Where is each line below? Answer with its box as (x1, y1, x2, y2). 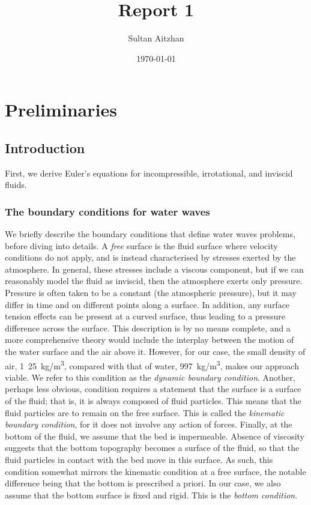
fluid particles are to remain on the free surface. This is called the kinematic (5, 406, 285, 419)
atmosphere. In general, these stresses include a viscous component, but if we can (5, 262, 304, 275)
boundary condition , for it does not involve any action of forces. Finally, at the (5, 418, 292, 431)
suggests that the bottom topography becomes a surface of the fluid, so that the (5, 441, 300, 454)
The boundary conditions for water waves (5, 204, 210, 219)
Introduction (5, 138, 85, 157)
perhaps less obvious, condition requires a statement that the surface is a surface (5, 383, 301, 395)
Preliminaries (5, 97, 117, 122)
